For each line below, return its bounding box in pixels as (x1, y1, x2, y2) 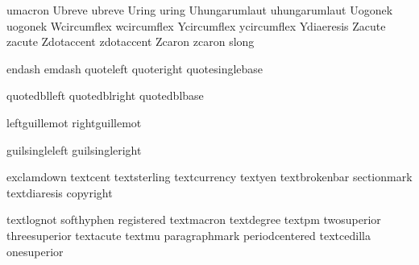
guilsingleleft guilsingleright (6, 141, 142, 158)
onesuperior (6, 242, 64, 259)
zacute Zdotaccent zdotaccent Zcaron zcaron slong (6, 33, 255, 50)
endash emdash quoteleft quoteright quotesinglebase (6, 60, 263, 77)
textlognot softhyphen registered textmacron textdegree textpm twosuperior (6, 211, 381, 228)
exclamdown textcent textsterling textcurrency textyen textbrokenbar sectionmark (6, 168, 413, 185)
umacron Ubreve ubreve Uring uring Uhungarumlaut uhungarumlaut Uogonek (6, 2, 393, 18)
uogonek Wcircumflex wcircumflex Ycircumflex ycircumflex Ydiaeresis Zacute (6, 17, 386, 34)
